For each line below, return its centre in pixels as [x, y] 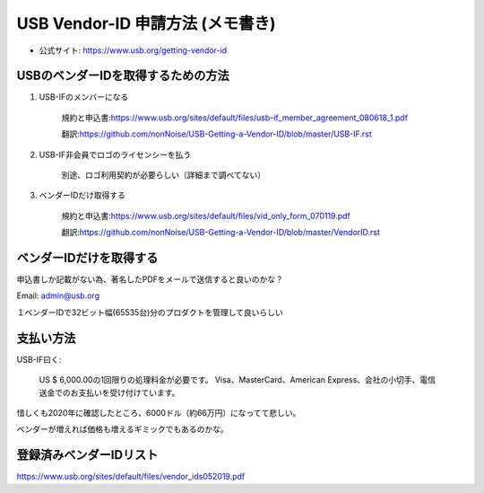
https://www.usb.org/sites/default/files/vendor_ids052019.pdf [131, 477]
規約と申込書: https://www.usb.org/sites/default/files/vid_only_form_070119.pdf [206, 216]
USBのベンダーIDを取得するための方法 [123, 76]
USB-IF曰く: [39, 359]
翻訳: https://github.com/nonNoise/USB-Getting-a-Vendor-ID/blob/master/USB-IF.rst [216, 134]
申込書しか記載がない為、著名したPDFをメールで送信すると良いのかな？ [150, 279]
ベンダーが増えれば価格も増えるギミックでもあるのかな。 [122, 429]
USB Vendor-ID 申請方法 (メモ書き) [147, 23]
